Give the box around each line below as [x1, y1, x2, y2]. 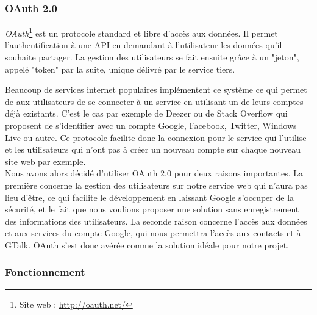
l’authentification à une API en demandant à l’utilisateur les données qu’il [5, 38, 282, 51]
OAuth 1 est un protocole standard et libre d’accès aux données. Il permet [5, 25, 278, 39]
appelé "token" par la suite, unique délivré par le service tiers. [5, 62, 235, 75]
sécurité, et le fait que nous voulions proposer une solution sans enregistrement [5, 203, 299, 215]
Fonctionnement [5, 264, 85, 280]
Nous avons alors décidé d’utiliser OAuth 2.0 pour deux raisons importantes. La [5, 167, 304, 179]
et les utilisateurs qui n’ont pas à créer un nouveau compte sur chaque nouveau [5, 143, 301, 156]
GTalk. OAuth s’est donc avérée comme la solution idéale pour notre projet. [5, 238, 289, 251]
